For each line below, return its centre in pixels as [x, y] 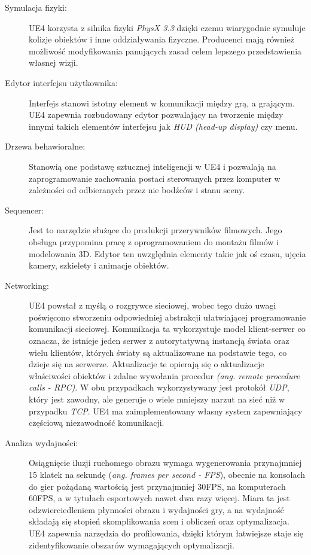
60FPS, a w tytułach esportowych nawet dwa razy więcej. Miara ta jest [159, 498]
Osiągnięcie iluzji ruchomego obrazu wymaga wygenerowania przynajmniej [165, 463]
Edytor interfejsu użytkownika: [61, 82]
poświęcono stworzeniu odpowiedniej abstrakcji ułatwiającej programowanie [167, 317]
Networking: [27, 285]
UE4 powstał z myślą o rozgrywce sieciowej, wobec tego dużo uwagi [153, 305]
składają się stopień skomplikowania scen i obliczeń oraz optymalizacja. [159, 521]
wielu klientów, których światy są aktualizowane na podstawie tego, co [158, 352]
